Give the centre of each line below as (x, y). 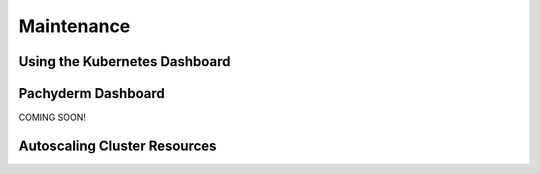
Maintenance (74, 26)
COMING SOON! (52, 117)
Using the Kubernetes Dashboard (124, 61)
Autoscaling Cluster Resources (117, 145)
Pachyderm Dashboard (91, 93)
